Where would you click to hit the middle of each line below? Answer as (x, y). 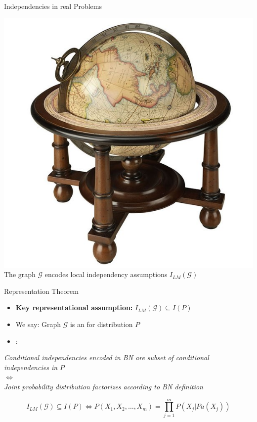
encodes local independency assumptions (106, 274)
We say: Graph (38, 324)
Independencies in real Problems (53, 6)
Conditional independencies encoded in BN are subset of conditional (107, 357)
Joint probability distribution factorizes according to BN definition (104, 386)
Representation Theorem (41, 291)
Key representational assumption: (74, 307)
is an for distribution (101, 324)
